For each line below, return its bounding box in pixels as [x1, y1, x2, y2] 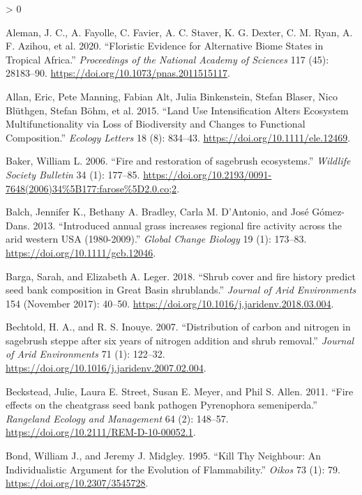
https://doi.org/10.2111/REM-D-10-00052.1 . [6, 425, 196, 439]
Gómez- [312, 204, 345, 219]
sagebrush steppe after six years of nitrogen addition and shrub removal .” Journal [6, 333, 354, 347]
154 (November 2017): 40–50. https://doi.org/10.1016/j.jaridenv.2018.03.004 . [6, 296, 334, 310]
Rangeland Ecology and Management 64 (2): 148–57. [6, 411, 229, 425]
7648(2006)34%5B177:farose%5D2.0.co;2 [6, 181, 177, 195]
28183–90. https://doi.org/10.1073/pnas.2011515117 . [6, 66, 230, 80]
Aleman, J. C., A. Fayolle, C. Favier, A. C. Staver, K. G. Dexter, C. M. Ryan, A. [6, 24, 353, 39]
